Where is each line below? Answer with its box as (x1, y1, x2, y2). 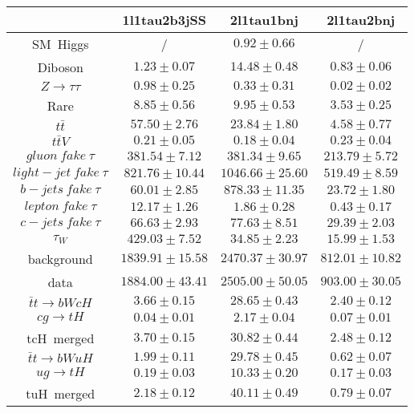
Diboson (37, 58, 83, 76)
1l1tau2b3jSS (122, 10, 207, 29)
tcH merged (26, 328, 95, 347)
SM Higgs (32, 34, 89, 53)
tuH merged (26, 384, 95, 403)
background (27, 249, 93, 269)
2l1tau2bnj (327, 10, 396, 29)
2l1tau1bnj (229, 10, 298, 29)
